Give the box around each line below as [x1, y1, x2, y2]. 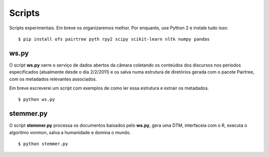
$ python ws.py [18, 97, 55, 102]
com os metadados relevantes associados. [9, 76, 97, 82]
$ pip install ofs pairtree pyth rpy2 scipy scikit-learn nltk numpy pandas [18, 36, 210, 42]
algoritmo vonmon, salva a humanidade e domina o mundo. [9, 129, 131, 135]
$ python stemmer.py [18, 141, 68, 147]
